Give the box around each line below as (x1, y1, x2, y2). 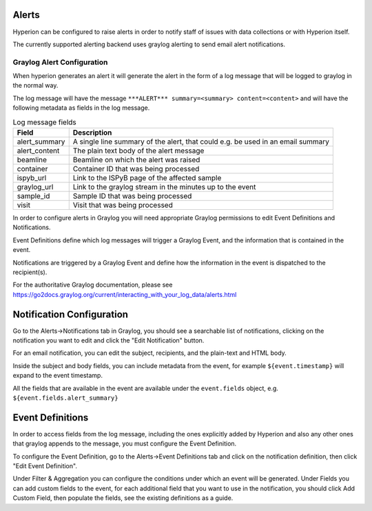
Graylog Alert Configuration (12, 57, 108, 67)
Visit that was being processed (72, 200, 174, 210)
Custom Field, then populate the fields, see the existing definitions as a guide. (12, 494, 234, 502)
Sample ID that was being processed (72, 191, 192, 200)
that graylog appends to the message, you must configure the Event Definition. (12, 439, 237, 448)
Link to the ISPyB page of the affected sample (72, 173, 222, 182)
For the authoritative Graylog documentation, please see (12, 280, 173, 289)
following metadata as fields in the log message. (12, 104, 150, 112)
